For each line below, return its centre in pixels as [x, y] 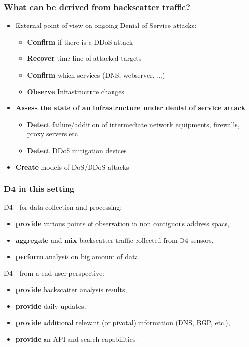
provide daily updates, [51, 306]
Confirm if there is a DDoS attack [80, 41]
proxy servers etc [52, 134]
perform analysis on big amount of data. [78, 256]
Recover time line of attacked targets [84, 58]
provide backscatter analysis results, [71, 289]
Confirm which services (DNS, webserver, [91, 75]
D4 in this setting [39, 189]
